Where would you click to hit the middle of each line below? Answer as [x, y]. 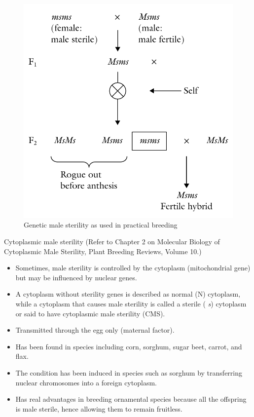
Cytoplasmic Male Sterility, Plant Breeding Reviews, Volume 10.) [103, 251]
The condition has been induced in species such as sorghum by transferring [129, 373]
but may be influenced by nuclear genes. [76, 277]
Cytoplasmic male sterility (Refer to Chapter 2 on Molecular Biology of [112, 242]
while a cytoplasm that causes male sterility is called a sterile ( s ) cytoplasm [131, 304]
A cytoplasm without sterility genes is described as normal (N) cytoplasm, [128, 294]
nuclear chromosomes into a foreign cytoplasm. [86, 382]
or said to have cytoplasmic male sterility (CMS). [90, 313]
